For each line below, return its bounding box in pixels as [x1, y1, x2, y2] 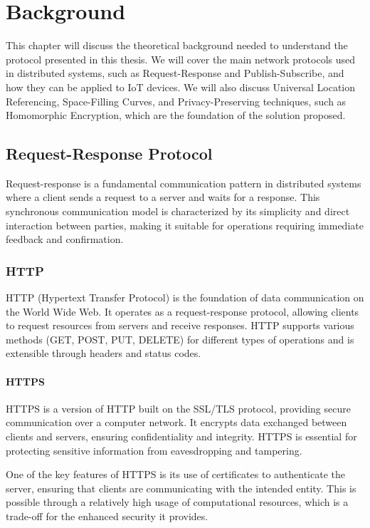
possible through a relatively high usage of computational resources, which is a [6, 495, 349, 509]
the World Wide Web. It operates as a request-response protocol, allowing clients [6, 304, 359, 319]
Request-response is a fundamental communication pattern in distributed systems [6, 175, 361, 190]
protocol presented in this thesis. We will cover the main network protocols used [6, 51, 356, 66]
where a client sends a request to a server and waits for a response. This [6, 190, 320, 205]
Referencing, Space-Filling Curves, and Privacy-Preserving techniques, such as [6, 93, 347, 108]
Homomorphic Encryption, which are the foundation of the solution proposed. [6, 108, 346, 123]
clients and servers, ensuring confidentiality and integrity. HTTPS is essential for [6, 429, 357, 444]
